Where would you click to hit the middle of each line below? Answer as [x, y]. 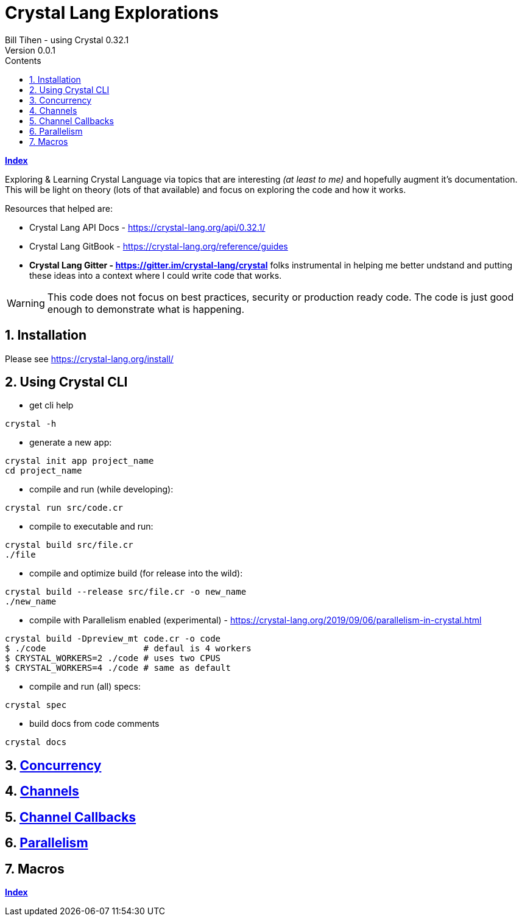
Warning [26, 303]
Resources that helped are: [59, 208]
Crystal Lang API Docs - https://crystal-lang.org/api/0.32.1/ [147, 227]
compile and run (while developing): [101, 489]
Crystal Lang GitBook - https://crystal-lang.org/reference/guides [159, 246]
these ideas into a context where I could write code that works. [156, 275]
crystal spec [36, 705]
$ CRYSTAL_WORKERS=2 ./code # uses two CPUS [113, 658]
